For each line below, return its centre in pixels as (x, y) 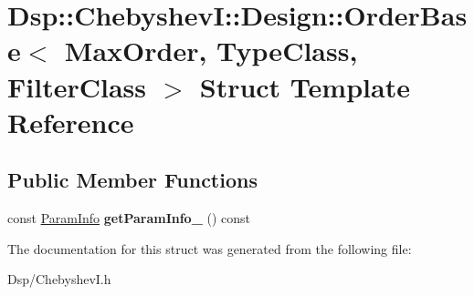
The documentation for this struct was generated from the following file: (210, 248)
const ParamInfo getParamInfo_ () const (129, 218)
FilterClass (77, 86)
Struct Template (305, 86)
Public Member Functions (132, 180)
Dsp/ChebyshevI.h (59, 279)
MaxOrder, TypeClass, (211, 51)
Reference (71, 122)
